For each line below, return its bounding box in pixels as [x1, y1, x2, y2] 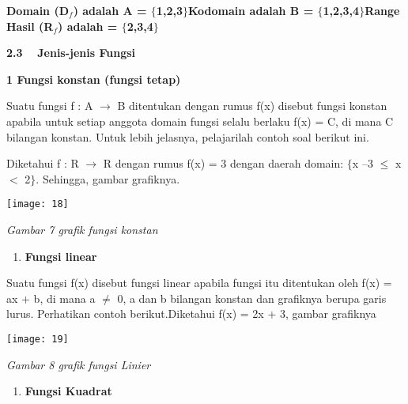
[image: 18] [6, 198, 69, 210]
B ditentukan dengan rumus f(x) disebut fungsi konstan [117, 97, 387, 114]
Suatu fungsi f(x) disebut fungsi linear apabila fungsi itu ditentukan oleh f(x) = [6, 274, 392, 291]
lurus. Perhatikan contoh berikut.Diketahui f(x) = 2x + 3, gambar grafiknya [6, 305, 376, 322]
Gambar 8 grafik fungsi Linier [6, 356, 151, 372]
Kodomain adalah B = [187, 2, 314, 18]
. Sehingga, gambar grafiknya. [36, 170, 180, 187]
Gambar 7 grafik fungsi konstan [6, 221, 158, 237]
